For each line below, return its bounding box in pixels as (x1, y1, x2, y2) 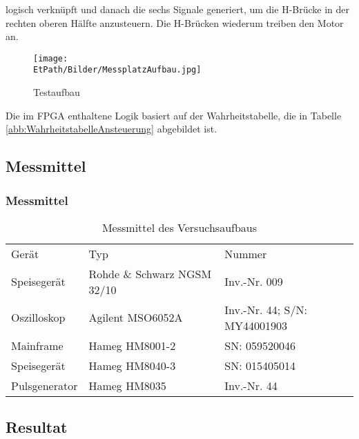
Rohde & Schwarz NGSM (88, 265, 212, 282)
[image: (33, 53, 68, 64)
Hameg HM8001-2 (88, 337, 176, 353)
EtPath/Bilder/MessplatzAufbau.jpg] (33, 65, 202, 75)
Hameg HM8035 (88, 377, 166, 393)
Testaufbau (33, 85, 80, 99)
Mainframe (11, 337, 64, 353)
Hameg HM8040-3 (88, 357, 176, 373)
